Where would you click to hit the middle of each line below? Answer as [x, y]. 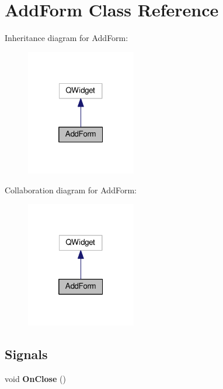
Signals [26, 354]
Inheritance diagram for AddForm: [67, 38]
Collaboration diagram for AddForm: [71, 190]
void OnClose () [35, 378]
